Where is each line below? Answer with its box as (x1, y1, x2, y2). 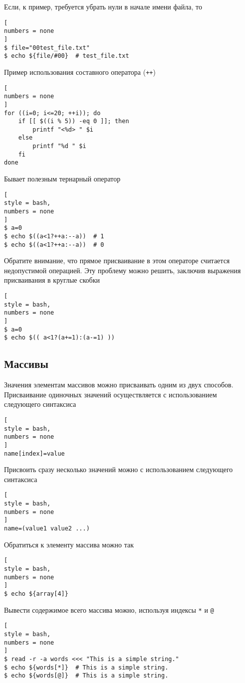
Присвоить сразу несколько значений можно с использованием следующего (4, 464, 233, 475)
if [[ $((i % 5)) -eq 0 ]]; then (18, 118, 129, 125)
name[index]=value (4, 450, 65, 457)
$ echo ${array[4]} (4, 590, 68, 597)
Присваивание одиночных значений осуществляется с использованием (4, 389, 217, 399)
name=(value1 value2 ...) (4, 525, 90, 532)
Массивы (4, 356, 48, 371)
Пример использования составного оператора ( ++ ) (4, 66, 156, 77)
